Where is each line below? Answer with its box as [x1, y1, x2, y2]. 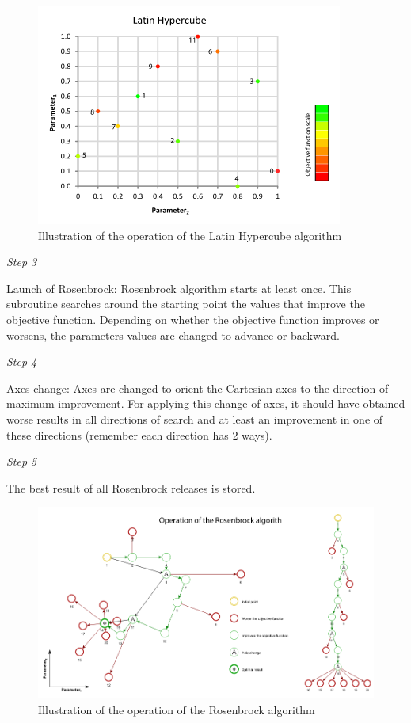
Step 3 [6, 253, 37, 270]
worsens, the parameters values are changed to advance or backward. [6, 326, 340, 343]
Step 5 [6, 453, 37, 470]
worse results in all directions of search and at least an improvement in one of [6, 410, 383, 427]
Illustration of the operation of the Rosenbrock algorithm [38, 701, 315, 717]
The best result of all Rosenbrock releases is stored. [6, 479, 256, 496]
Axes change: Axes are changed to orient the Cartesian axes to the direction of [6, 379, 389, 396]
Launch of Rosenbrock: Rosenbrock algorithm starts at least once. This [6, 280, 352, 296]
